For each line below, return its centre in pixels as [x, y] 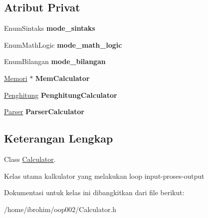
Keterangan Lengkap [58, 138]
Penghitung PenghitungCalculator [61, 95]
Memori [16, 78]
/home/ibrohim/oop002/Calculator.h [60, 209]
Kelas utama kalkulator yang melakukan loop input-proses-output [104, 176]
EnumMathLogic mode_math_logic [63, 44]
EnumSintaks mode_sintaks [50, 28]
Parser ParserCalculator [44, 111]
